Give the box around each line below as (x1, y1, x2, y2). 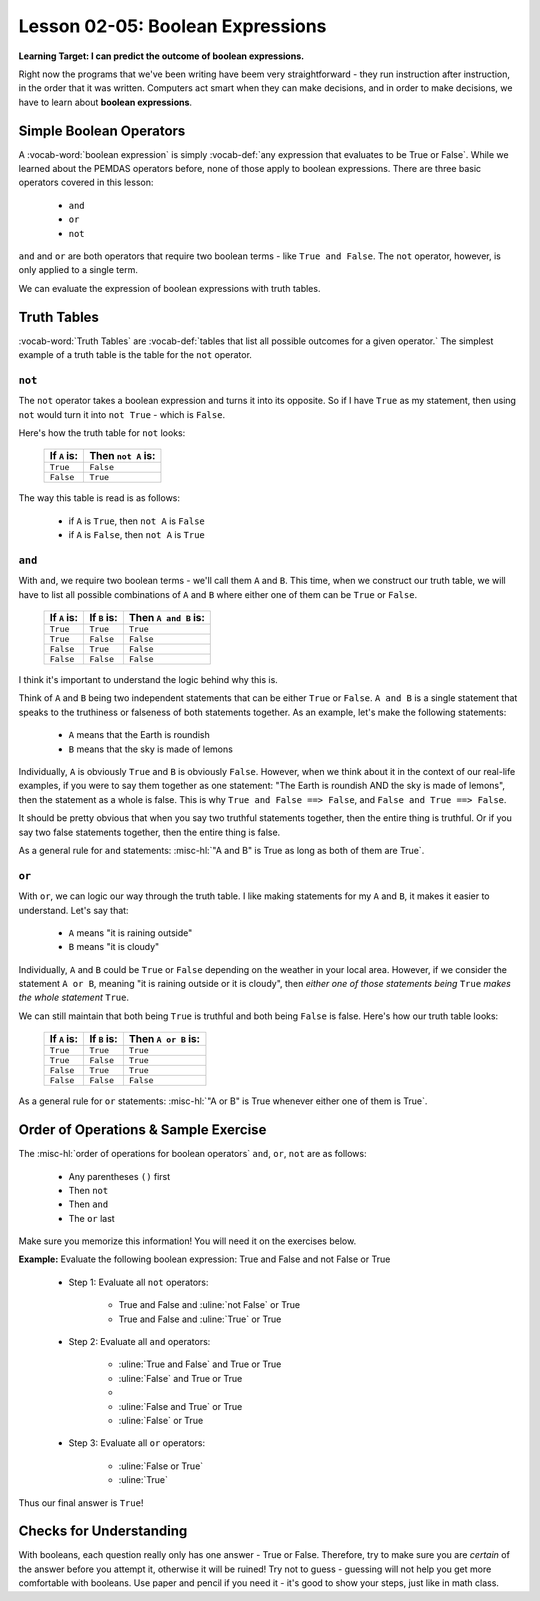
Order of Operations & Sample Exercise (18, 1121, 267, 1139)
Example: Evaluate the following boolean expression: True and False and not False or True (18, 1253, 391, 1265)
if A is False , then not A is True (68, 529, 205, 541)
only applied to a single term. (18, 264, 139, 276)
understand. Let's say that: (18, 904, 129, 916)
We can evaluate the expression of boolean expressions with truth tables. (18, 282, 321, 294)
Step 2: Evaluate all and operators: (68, 1336, 211, 1348)
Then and (68, 1198, 109, 1210)
